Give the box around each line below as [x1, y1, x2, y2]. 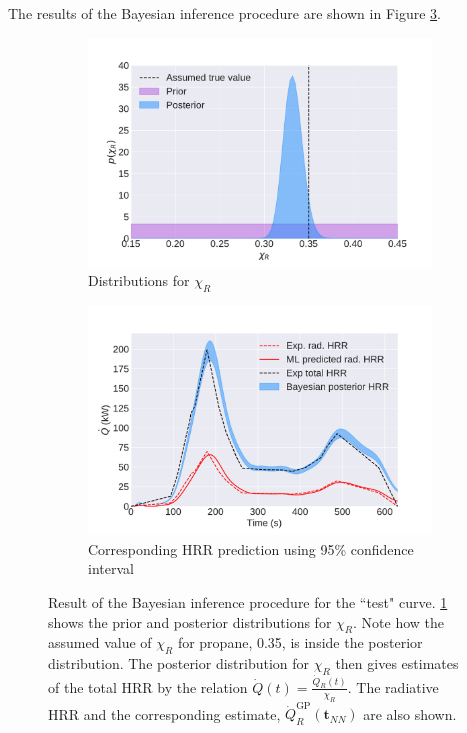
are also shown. [363, 703, 457, 724]
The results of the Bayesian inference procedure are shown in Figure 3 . [8, 3, 441, 23]
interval [88, 558, 134, 579]
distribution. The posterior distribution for [48, 653, 310, 674]
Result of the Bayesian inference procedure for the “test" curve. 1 [48, 591, 448, 612]
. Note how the [353, 611, 445, 632]
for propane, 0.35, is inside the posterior [177, 632, 423, 653]
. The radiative [347, 676, 439, 697]
